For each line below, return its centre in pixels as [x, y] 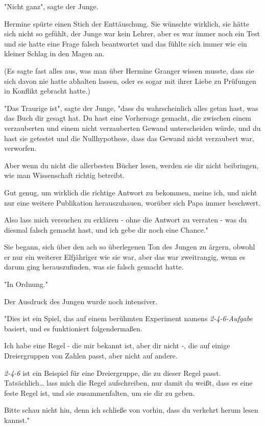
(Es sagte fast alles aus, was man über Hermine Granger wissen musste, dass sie [129, 70]
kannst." [17, 420]
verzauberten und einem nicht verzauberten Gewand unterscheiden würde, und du [132, 128]
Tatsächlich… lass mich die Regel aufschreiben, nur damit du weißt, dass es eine [128, 383]
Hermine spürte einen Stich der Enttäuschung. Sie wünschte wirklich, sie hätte [127, 23]
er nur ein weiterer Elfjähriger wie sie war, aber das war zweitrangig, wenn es [125, 256]
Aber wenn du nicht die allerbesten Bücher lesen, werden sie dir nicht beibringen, [131, 165]
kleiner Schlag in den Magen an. [54, 53]
